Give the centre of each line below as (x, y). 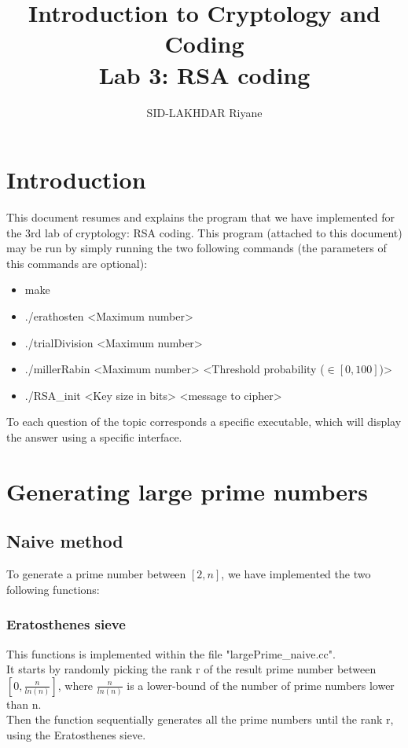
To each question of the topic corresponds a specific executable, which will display (204, 422)
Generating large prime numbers (187, 491)
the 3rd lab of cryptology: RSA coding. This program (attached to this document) (204, 232)
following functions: (53, 589)
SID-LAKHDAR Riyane (204, 112)
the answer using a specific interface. (94, 436)
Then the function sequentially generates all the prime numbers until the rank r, (200, 719)
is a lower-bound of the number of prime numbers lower (261, 685)
